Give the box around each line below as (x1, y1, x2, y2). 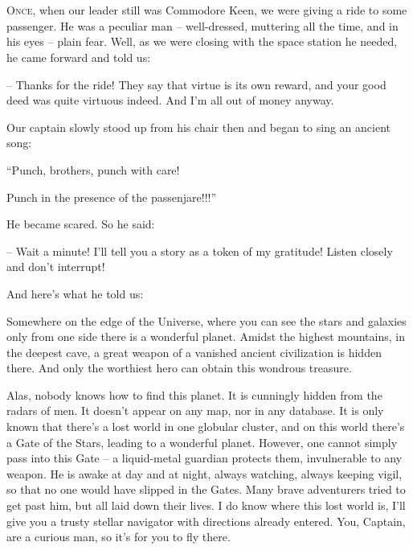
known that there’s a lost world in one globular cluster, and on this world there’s (6, 418, 405, 435)
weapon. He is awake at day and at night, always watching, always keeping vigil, (6, 465, 403, 482)
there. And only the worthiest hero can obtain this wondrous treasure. (6, 359, 352, 376)
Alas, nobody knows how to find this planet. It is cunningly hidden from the (6, 386, 382, 403)
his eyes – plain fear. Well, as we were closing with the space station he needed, (6, 33, 398, 50)
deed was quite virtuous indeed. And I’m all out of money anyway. (6, 92, 334, 109)
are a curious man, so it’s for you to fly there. (6, 528, 231, 545)
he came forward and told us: (6, 48, 151, 65)
